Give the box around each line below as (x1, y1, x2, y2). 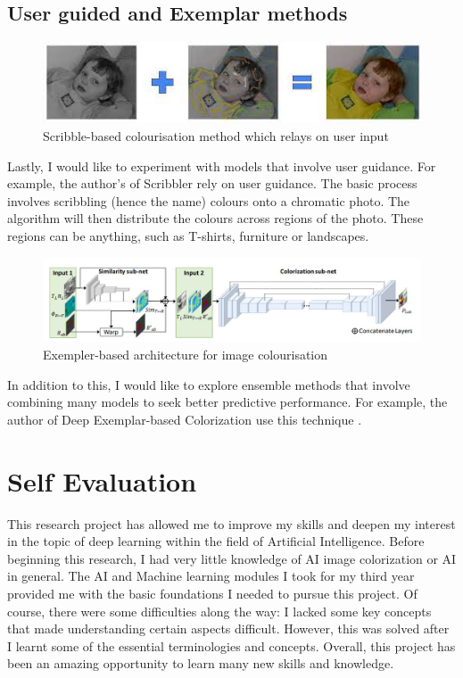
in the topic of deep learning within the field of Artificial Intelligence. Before (7, 532, 425, 550)
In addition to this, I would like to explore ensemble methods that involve (7, 375, 410, 393)
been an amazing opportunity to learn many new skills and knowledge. (7, 654, 394, 673)
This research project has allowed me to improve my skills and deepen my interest (7, 514, 456, 533)
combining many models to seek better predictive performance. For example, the (7, 393, 448, 411)
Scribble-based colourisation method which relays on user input (43, 127, 389, 145)
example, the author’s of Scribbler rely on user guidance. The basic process (7, 174, 418, 193)
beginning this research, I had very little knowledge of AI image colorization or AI (7, 549, 457, 567)
